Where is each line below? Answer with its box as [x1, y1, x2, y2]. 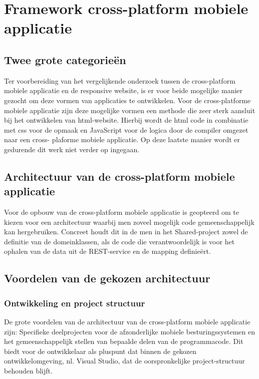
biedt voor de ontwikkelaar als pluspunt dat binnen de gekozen [4, 345, 197, 356]
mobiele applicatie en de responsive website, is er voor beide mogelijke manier [4, 85, 243, 96]
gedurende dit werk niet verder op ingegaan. [4, 144, 140, 154]
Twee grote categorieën [4, 52, 126, 67]
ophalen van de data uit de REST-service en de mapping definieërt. [4, 246, 211, 256]
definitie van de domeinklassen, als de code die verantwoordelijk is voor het [4, 236, 235, 246]
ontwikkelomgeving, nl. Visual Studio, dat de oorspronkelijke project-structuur [4, 355, 245, 366]
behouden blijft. [4, 365, 53, 376]
